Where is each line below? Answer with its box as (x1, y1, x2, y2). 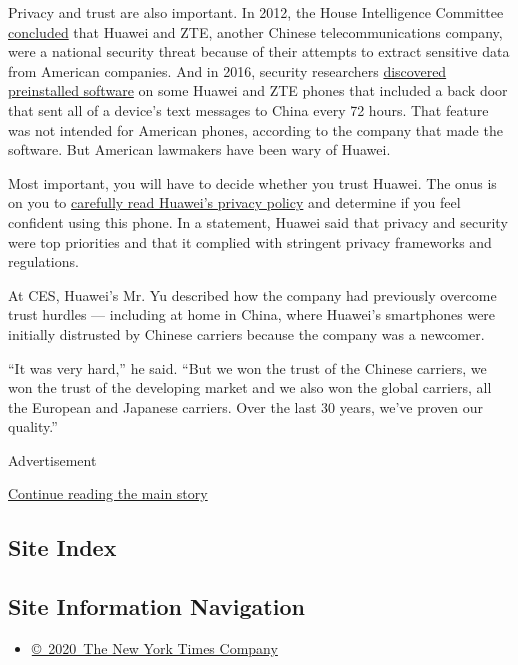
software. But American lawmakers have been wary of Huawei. (8, 139, 391, 160)
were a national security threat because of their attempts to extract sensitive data (8, 41, 510, 62)
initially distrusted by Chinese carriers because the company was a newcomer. (8, 323, 485, 344)
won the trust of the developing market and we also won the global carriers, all (8, 377, 492, 398)
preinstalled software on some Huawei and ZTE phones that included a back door (8, 80, 508, 101)
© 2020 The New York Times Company (31, 638, 278, 659)
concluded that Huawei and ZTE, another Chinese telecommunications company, (8, 21, 503, 42)
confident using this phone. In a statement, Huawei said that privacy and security (8, 211, 508, 232)
